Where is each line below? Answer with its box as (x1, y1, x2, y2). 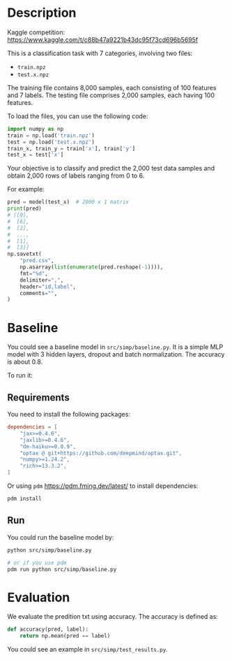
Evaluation (7, 589, 70, 605)
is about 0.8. (7, 358, 43, 366)
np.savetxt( (7, 250, 42, 258)
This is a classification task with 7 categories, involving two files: (7, 49, 193, 57)
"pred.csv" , (20, 257, 54, 264)
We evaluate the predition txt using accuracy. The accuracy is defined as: (7, 612, 218, 621)
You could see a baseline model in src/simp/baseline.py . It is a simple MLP (7, 343, 224, 351)
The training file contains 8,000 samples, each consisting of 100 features (7, 83, 217, 92)
